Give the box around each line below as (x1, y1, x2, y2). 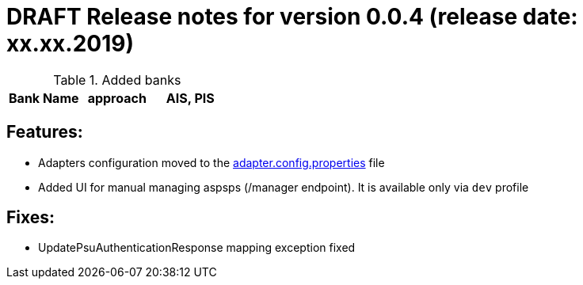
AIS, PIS (166, 89, 215, 106)
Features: (6, 122, 83, 142)
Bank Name (9, 89, 79, 106)
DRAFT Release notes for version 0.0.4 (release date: (6, 3, 578, 30)
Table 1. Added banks (53, 71, 181, 88)
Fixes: (6, 207, 55, 228)
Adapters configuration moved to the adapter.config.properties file (38, 155, 385, 169)
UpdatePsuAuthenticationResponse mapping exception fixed (38, 241, 356, 255)
